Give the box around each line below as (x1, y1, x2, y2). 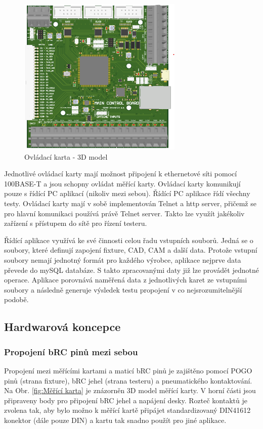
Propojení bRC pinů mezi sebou (4, 345, 138, 358)
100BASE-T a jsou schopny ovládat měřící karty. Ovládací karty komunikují (4, 178, 241, 188)
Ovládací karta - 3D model (24, 151, 108, 162)
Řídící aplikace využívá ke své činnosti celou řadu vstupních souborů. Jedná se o (4, 234, 253, 245)
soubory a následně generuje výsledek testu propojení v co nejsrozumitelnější (4, 284, 242, 295)
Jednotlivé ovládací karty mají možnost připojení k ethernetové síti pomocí (4, 168, 237, 179)
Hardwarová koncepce (4, 319, 121, 335)
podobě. (4, 294, 29, 305)
